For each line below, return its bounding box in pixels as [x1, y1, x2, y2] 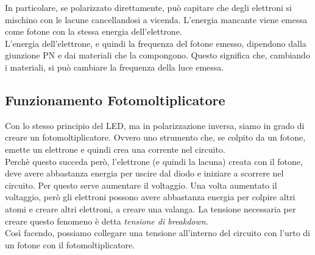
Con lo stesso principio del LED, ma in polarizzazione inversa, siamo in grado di [5, 119, 305, 131]
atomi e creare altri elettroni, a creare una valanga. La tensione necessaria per [5, 202, 296, 215]
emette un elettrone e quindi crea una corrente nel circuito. [5, 142, 225, 155]
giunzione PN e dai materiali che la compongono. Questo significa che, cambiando [5, 49, 310, 61]
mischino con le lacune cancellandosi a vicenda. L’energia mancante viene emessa [5, 13, 307, 26]
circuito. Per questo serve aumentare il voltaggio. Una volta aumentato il [5, 178, 277, 191]
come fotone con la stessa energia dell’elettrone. [5, 25, 182, 38]
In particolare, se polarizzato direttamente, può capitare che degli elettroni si [5, 1, 292, 13]
